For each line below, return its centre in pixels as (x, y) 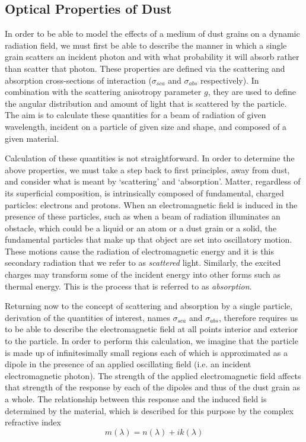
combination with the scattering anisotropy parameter (103, 92)
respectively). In (230, 80)
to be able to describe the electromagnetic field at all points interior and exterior (152, 329)
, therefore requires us (258, 317)
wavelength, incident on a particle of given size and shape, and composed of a (146, 126)
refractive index (33, 422)
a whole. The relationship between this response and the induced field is (136, 399)
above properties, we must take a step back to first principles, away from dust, (147, 169)
